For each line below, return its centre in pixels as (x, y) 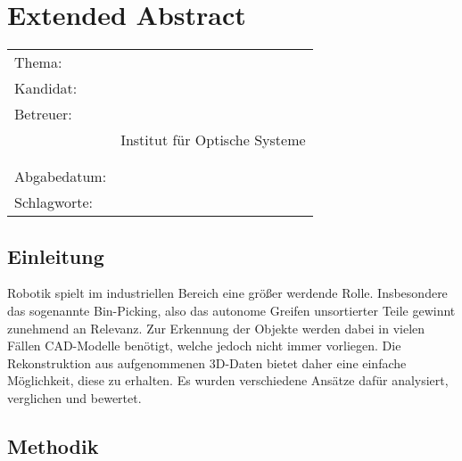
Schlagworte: (54, 202)
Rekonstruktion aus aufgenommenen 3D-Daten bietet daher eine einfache (207, 362)
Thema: (38, 62)
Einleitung (56, 255)
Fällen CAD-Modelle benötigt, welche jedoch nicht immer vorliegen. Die (204, 346)
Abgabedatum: (61, 177)
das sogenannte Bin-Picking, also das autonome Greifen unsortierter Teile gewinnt (231, 310)
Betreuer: (43, 114)
